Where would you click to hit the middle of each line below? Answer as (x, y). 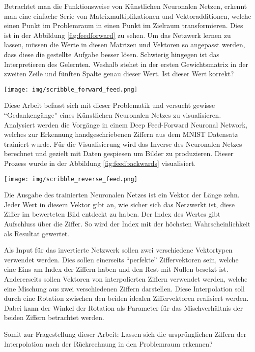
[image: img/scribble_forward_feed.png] (71, 89)
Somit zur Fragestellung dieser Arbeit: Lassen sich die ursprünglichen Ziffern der (125, 334)
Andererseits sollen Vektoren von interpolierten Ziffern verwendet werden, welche (126, 278)
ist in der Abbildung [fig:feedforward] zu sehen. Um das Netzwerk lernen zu (117, 35)
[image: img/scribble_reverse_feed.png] (71, 179)
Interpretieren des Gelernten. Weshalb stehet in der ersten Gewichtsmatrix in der (126, 64)
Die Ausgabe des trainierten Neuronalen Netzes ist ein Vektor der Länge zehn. (122, 195)
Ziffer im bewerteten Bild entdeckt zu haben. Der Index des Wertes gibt (112, 214)
